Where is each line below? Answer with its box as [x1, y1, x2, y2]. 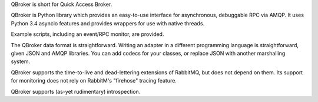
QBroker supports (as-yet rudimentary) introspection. [11, 88, 141, 95]
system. [11, 58, 31, 65]
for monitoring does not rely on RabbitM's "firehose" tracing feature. [11, 77, 177, 84]
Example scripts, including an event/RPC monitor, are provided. [11, 31, 164, 38]
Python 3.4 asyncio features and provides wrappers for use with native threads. [11, 19, 205, 27]
